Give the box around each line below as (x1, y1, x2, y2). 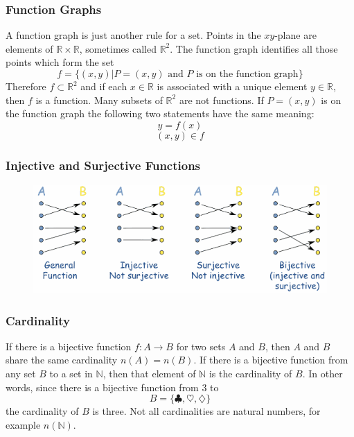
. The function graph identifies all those (170, 41, 338, 55)
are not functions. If (179, 92, 264, 107)
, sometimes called (79, 41, 157, 55)
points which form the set (6, 55, 114, 69)
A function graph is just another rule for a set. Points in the (6, 28, 261, 42)
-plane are (274, 28, 317, 42)
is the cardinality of (209, 366, 292, 381)
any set (6, 366, 36, 381)
